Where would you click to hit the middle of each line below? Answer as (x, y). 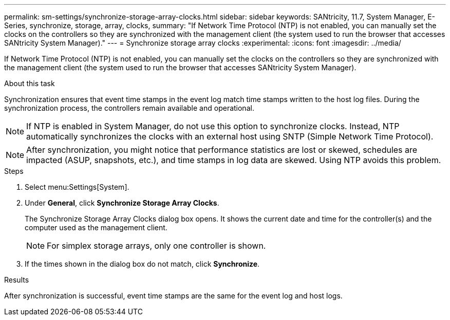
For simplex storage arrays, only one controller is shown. (156, 246)
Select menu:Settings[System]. (77, 187)
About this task (30, 83)
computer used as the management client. (96, 227)
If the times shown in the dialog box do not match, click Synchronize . (142, 264)
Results (17, 280)
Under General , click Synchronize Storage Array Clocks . (122, 203)
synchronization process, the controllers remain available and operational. (129, 108)
